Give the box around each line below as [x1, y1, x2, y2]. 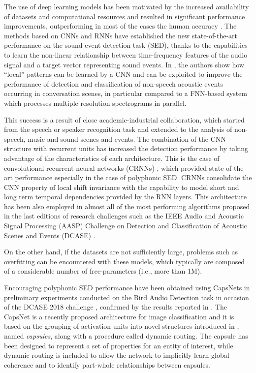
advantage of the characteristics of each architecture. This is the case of [4, 153, 220, 163]
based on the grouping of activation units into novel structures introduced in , [4, 321, 239, 331]
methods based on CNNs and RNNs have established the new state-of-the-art [4, 30, 237, 40]
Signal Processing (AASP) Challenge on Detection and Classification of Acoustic [4, 220, 247, 231]
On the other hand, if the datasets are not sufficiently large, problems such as [4, 247, 238, 257]
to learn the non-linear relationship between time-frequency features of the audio [4, 49, 248, 60]
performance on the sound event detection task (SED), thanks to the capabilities [4, 40, 248, 50]
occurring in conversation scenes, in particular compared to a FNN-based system [4, 88, 247, 98]
